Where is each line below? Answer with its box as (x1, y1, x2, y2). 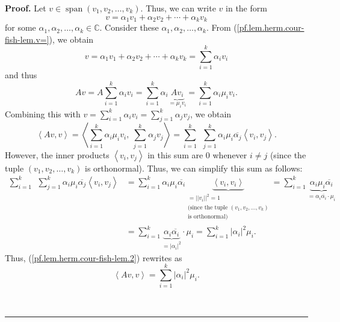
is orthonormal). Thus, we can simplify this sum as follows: (85, 161, 303, 174)
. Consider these (99, 21, 159, 34)
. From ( (206, 21, 237, 34)
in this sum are (147, 148, 203, 161)
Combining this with (5, 107, 81, 120)
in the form (226, 2, 267, 14)
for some (5, 21, 36, 34)
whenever (212, 148, 247, 161)
